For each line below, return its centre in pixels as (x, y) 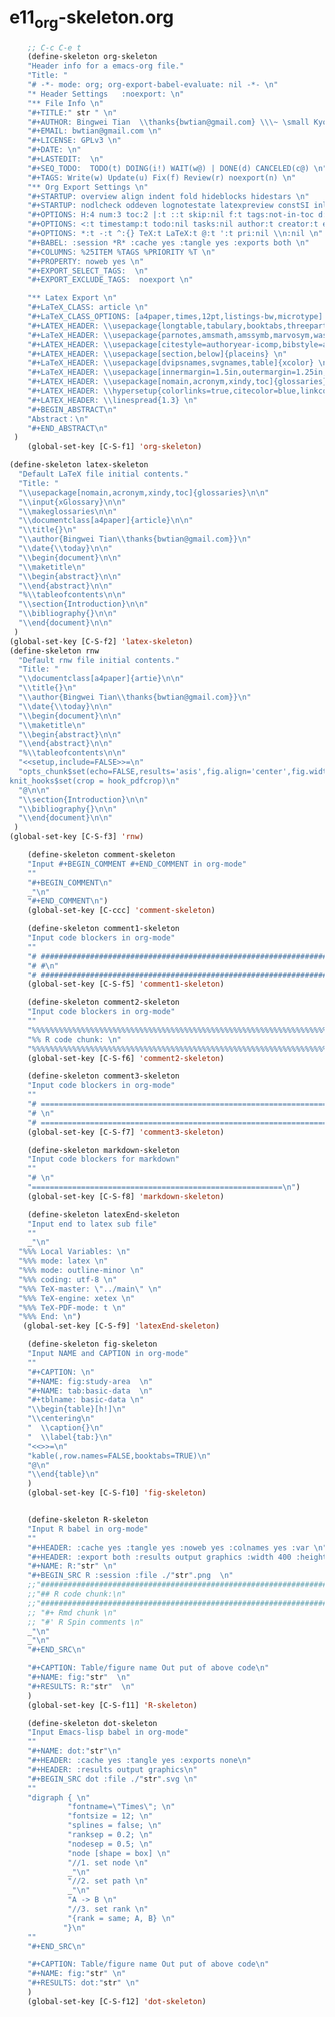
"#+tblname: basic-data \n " (85, 1400)
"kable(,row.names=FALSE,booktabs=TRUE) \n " (119, 1456)
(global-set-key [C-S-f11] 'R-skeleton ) (112, 1705)
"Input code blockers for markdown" (104, 1159)
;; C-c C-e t (54, 47)
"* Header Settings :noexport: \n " (106, 94)
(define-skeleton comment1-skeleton (104, 929)
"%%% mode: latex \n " (63, 1261)
